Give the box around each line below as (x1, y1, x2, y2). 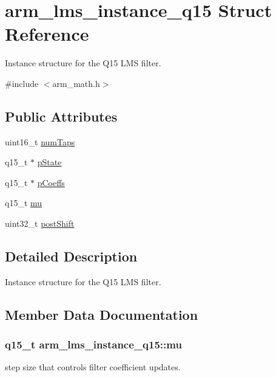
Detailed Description (5, 247, 138, 266)
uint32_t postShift (5, 217, 75, 230)
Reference (5, 21, 89, 46)
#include (5, 77, 39, 89)
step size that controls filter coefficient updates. (5, 361, 181, 373)
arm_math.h (52, 77, 100, 89)
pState (37, 156, 62, 168)
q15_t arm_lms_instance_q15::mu (5, 337, 182, 352)
